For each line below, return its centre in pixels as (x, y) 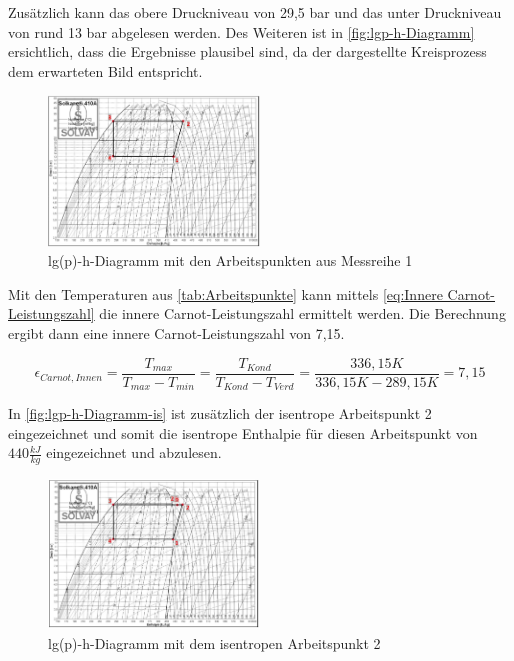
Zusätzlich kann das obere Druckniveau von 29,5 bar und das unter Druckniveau (255, 12)
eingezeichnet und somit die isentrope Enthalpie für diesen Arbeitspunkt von (243, 432)
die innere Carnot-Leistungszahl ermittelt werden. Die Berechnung (302, 313)
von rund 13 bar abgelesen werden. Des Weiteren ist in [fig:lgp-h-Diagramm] (241, 31)
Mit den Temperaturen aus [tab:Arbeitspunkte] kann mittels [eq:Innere (225, 293)
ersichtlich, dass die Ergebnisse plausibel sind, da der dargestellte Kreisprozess (247, 51)
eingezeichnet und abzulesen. (134, 452)
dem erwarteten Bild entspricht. (105, 70)
